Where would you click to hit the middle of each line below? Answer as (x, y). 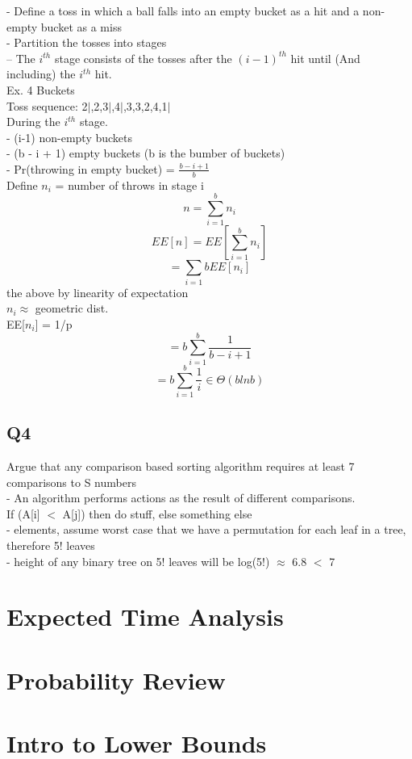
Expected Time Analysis (145, 616)
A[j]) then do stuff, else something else (157, 513)
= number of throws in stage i (129, 185)
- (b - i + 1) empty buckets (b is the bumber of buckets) (146, 153)
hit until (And (325, 58)
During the (33, 122)
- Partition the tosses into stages (87, 42)
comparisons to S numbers (71, 482)
